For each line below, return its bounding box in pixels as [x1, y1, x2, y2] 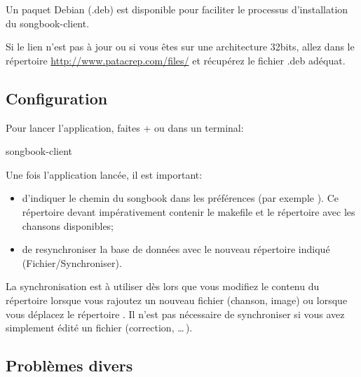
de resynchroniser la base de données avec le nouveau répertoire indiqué [22, 242, 330, 256]
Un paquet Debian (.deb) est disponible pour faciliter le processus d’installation [6, 2, 348, 16]
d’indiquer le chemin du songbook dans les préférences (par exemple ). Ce [22, 191, 339, 205]
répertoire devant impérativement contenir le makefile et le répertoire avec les [22, 204, 355, 219]
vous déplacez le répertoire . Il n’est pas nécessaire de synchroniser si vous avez [6, 306, 345, 321]
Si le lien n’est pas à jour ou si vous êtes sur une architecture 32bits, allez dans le [6, 39, 355, 54]
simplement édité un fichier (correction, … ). [6, 320, 193, 335]
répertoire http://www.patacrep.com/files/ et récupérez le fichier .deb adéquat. [6, 53, 346, 67]
